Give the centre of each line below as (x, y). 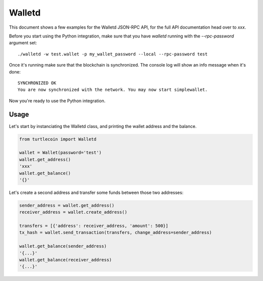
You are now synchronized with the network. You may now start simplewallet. (113, 90)
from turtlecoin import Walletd (58, 139)
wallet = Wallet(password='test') (60, 153)
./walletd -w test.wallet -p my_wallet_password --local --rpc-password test (113, 54)
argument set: (23, 43)
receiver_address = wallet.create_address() (73, 212)
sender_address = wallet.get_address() (67, 205)
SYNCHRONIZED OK (37, 83)
